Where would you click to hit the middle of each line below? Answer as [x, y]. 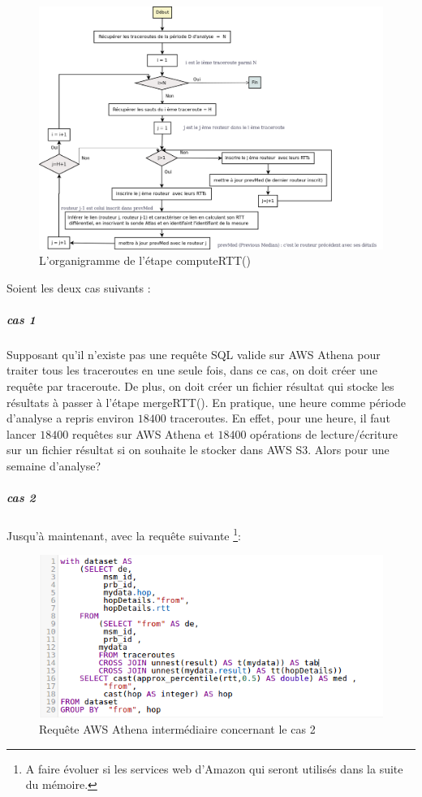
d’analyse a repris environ [71, 418]
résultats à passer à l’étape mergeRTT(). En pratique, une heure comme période [207, 402]
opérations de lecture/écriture [324, 433]
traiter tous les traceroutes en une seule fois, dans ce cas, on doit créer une [192, 370]
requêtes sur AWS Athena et [143, 433]
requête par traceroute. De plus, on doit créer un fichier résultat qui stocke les [200, 386]
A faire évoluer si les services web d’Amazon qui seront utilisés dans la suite [214, 768]
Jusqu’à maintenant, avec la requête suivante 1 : [124, 534]
